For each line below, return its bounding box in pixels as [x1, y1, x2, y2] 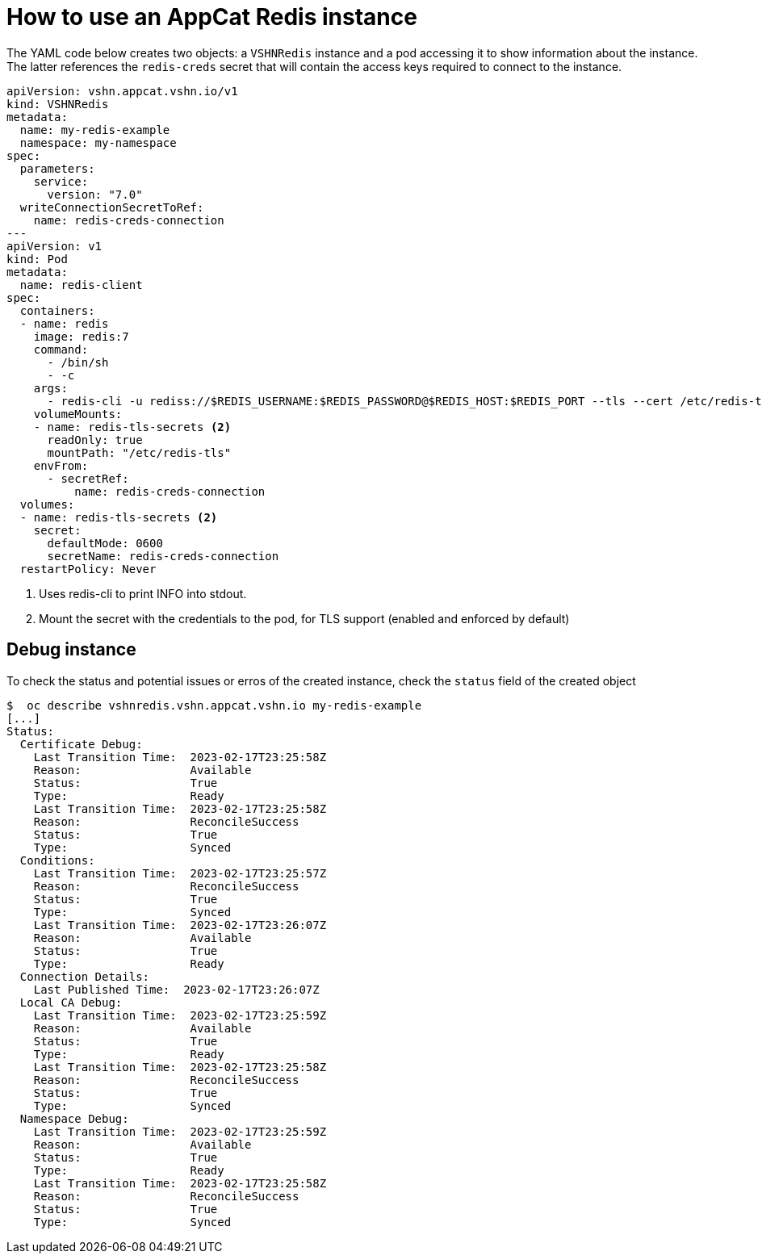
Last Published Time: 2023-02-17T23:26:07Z [33, 982, 320, 996]
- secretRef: [47, 471, 129, 485]
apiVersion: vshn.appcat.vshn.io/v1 [6, 84, 238, 98]
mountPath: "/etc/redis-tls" [47, 446, 232, 459]
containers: [19, 303, 95, 317]
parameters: [19, 161, 95, 175]
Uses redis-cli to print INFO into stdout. [39, 586, 247, 601]
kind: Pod [6, 252, 68, 266]
